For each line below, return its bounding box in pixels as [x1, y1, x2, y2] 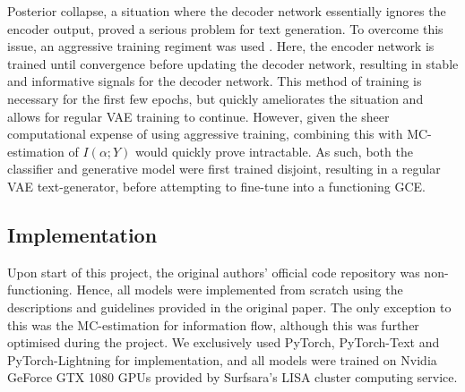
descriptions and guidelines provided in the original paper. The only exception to [7, 297, 452, 316]
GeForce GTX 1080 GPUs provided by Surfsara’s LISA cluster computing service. [7, 368, 458, 387]
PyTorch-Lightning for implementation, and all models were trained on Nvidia [7, 350, 437, 369]
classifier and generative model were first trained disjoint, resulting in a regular [7, 159, 441, 178]
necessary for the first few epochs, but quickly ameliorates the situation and [7, 89, 424, 107]
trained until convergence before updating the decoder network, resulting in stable [7, 54, 459, 72]
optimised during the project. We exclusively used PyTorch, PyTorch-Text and [7, 333, 440, 352]
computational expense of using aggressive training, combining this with [7, 124, 403, 143]
